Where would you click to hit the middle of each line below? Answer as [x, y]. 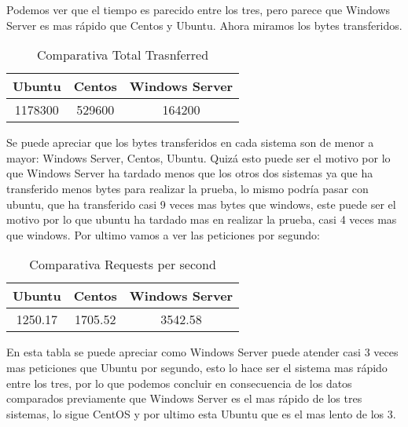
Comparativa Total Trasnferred [123, 55]
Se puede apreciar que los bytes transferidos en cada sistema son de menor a [190, 142]
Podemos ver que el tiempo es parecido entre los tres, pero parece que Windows [198, 9]
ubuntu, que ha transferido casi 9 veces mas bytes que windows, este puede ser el [201, 204]
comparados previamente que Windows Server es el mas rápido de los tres [184, 398]
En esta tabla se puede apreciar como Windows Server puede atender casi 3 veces [202, 352]
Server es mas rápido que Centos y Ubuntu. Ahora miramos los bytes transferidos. [204, 25]
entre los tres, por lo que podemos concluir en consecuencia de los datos [179, 383]
